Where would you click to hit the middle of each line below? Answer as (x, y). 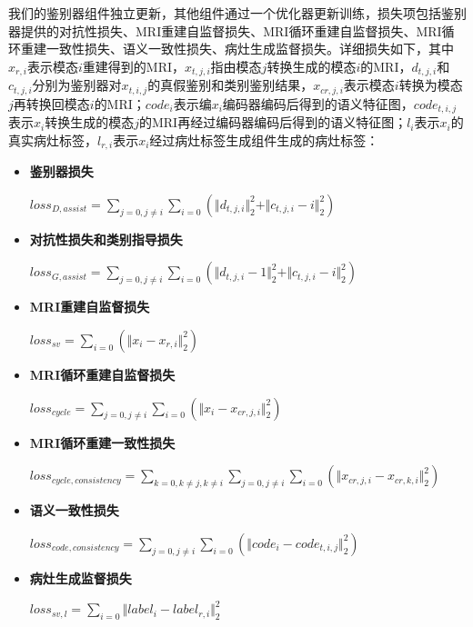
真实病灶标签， (53, 139)
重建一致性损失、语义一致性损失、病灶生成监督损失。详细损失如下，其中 (237, 49)
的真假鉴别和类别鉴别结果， (231, 85)
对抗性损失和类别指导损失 (106, 239)
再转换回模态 (51, 103)
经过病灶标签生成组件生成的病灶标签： (264, 139)
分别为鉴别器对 (77, 85)
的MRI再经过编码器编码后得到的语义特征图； (273, 122)
